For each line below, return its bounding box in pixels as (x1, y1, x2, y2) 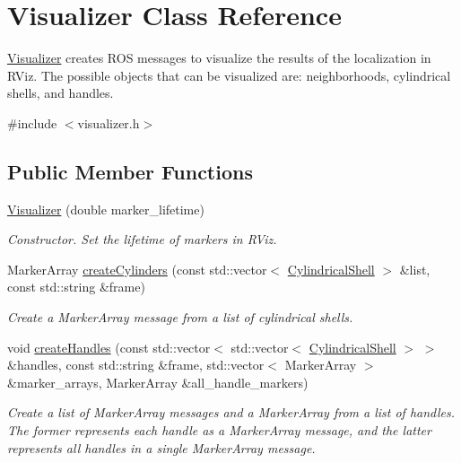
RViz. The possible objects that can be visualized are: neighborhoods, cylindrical (7, 66, 451, 84)
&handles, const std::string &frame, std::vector (7, 355, 265, 374)
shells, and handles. (7, 83, 114, 102)
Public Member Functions (7, 157, 253, 185)
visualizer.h (77, 113, 140, 132)
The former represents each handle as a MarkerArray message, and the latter (7, 421, 431, 440)
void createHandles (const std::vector (7, 337, 211, 356)
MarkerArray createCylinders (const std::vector (7, 259, 267, 278)
